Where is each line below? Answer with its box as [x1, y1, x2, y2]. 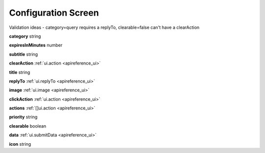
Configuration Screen [9, 7, 99, 18]
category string [9, 33, 41, 39]
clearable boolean [9, 123, 47, 129]
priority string [9, 114, 38, 120]
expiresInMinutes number [9, 42, 63, 48]
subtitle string [9, 51, 38, 57]
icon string [9, 141, 31, 147]
